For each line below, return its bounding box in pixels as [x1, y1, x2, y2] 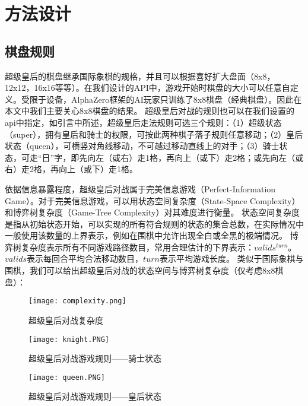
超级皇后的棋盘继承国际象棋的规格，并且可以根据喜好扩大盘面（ [5, 69, 254, 82]
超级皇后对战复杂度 [28, 313, 103, 326]
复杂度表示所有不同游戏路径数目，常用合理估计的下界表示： [21, 240, 254, 253]
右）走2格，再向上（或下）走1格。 [5, 163, 138, 175]
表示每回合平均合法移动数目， [27, 252, 144, 265]
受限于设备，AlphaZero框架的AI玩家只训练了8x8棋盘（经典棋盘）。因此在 [21, 93, 302, 105]
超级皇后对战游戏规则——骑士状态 [28, 352, 161, 364]
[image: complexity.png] [28, 297, 126, 306]
